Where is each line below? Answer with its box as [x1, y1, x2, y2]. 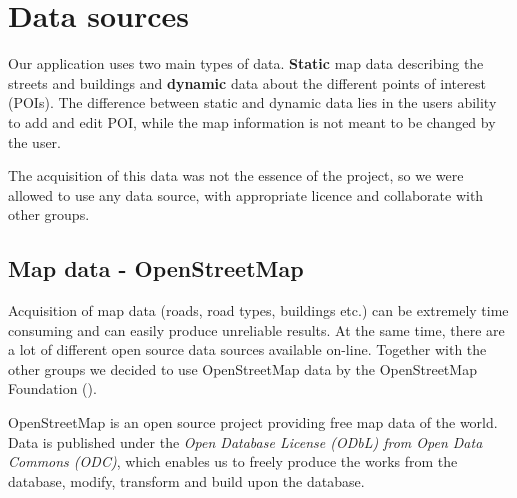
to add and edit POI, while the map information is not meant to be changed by [8, 111, 496, 132]
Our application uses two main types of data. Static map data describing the [8, 53, 484, 74]
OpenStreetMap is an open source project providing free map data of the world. [8, 412, 498, 433]
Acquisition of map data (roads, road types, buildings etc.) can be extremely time [8, 300, 509, 321]
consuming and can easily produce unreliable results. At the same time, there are [8, 319, 505, 340]
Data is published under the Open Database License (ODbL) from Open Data [8, 431, 483, 452]
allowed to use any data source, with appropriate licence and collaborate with [8, 184, 484, 205]
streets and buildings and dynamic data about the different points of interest [8, 72, 486, 93]
